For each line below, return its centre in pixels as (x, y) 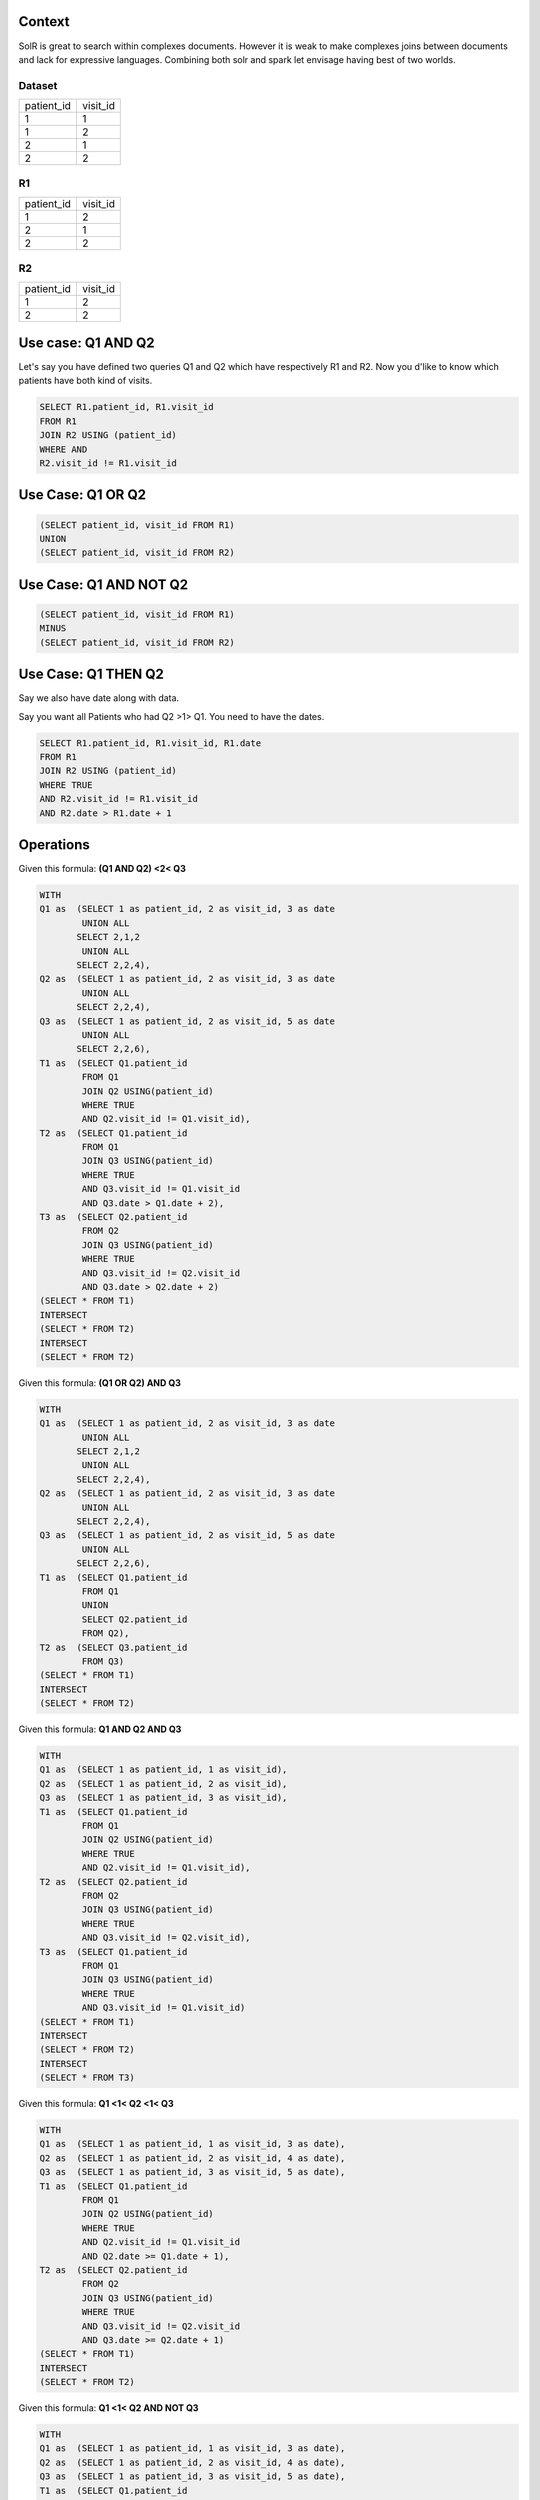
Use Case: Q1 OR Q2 (82, 495)
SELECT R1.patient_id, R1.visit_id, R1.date (150, 743)
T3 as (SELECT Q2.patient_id (113, 1217)
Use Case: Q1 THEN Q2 (91, 674)
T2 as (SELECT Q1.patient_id (113, 1133)
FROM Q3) (103, 1661)
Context (44, 21)
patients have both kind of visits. (85, 381)
